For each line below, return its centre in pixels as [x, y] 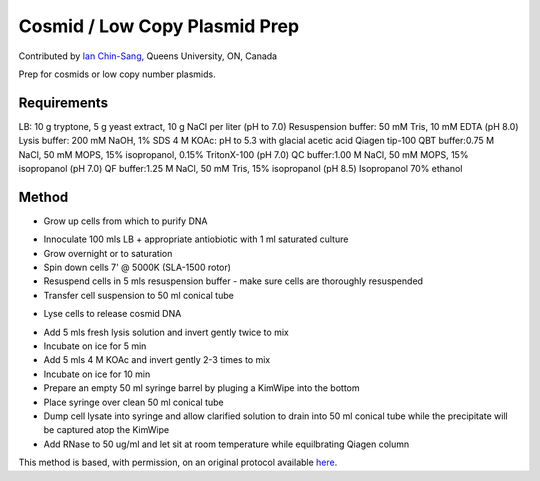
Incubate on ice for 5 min [95, 346]
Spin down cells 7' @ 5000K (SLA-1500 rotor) [137, 267]
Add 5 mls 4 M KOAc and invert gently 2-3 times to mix [157, 360]
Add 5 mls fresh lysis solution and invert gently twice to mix [166, 332]
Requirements [63, 102]
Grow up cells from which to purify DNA [125, 221]
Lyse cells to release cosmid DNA [112, 314]
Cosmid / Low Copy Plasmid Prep [159, 26]
